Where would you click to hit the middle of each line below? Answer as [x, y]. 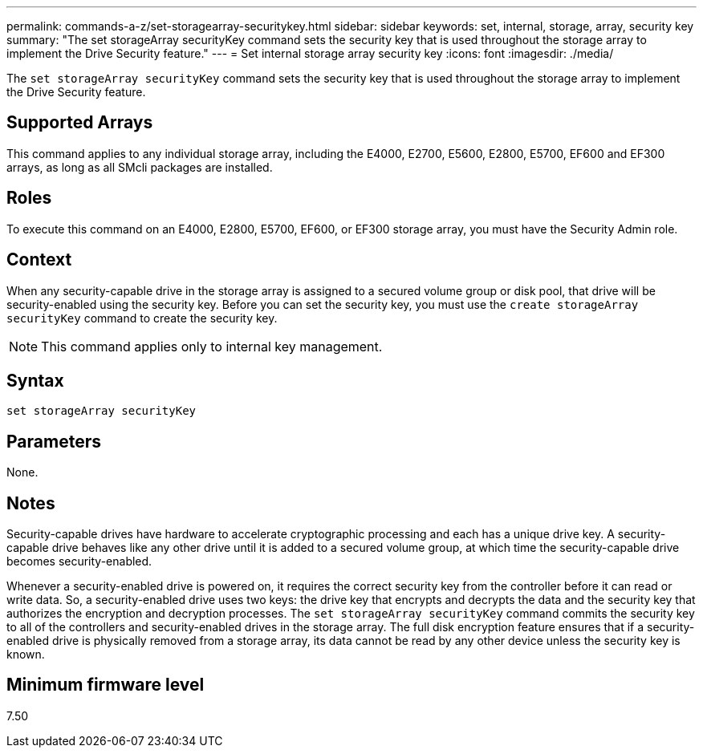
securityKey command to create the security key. [142, 318]
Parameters [54, 441]
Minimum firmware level [106, 685]
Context [39, 260]
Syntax [35, 380]
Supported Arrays [80, 123]
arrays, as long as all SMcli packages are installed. [140, 167]
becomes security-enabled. [79, 561]
